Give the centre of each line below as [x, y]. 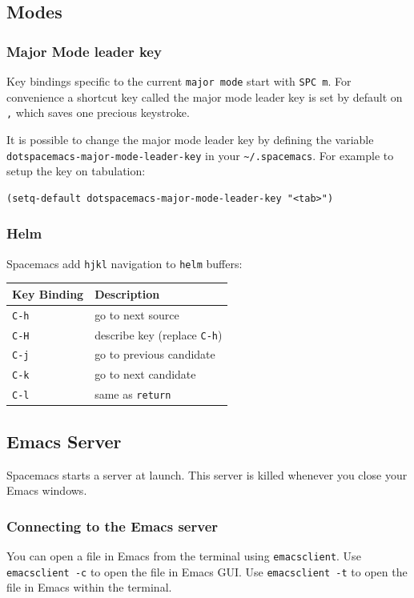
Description [127, 293]
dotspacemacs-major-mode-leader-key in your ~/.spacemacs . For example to [200, 155]
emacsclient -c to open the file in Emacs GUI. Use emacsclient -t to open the [207, 571]
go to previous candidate [155, 354]
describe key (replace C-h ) [159, 334]
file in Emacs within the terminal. [89, 587]
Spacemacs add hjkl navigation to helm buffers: [125, 263]
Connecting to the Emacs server [113, 526]
